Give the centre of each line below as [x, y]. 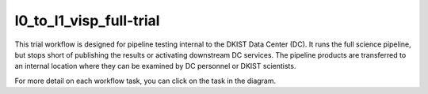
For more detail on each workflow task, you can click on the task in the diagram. [145, 81]
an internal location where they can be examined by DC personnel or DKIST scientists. [155, 66]
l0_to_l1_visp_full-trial [87, 21]
